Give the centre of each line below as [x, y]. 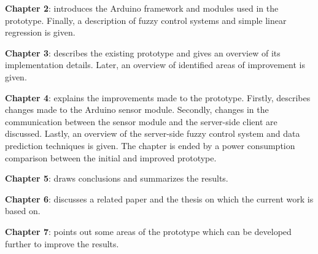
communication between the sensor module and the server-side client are [141, 121]
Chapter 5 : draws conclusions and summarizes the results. [117, 178]
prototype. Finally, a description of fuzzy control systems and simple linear [146, 20]
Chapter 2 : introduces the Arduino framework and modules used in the [142, 8]
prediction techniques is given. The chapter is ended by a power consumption [150, 145]
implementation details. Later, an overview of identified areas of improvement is [155, 65]
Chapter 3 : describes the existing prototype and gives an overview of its [143, 52]
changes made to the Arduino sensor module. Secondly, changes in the [137, 110]
